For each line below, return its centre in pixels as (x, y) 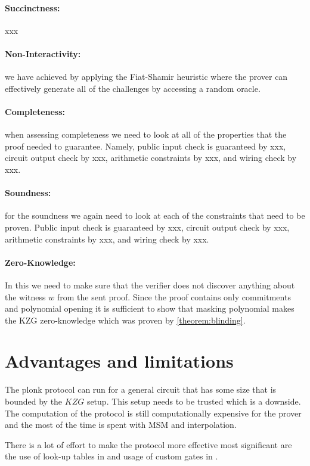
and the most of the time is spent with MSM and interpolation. (121, 425)
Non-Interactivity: (43, 53)
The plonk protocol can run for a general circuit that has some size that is (141, 389)
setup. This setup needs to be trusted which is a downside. (194, 401)
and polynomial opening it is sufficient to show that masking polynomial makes (150, 308)
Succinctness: (32, 7)
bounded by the (34, 401)
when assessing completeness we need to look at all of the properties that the (146, 134)
